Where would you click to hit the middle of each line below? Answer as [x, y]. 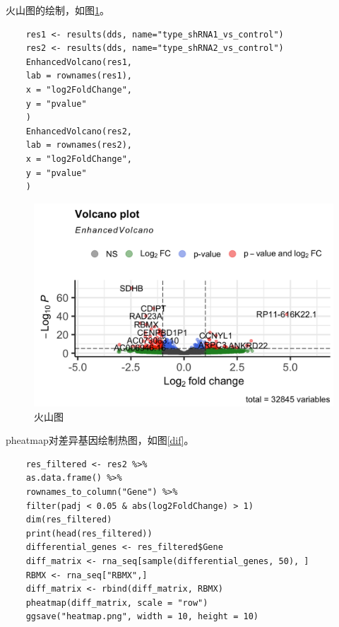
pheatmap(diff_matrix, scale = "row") [117, 603]
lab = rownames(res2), [79, 145]
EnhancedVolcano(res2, [79, 131]
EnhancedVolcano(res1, [79, 62]
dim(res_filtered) [69, 520]
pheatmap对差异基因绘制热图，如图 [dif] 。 [100, 440]
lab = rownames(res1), [79, 76]
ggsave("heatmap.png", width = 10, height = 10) [142, 617]
